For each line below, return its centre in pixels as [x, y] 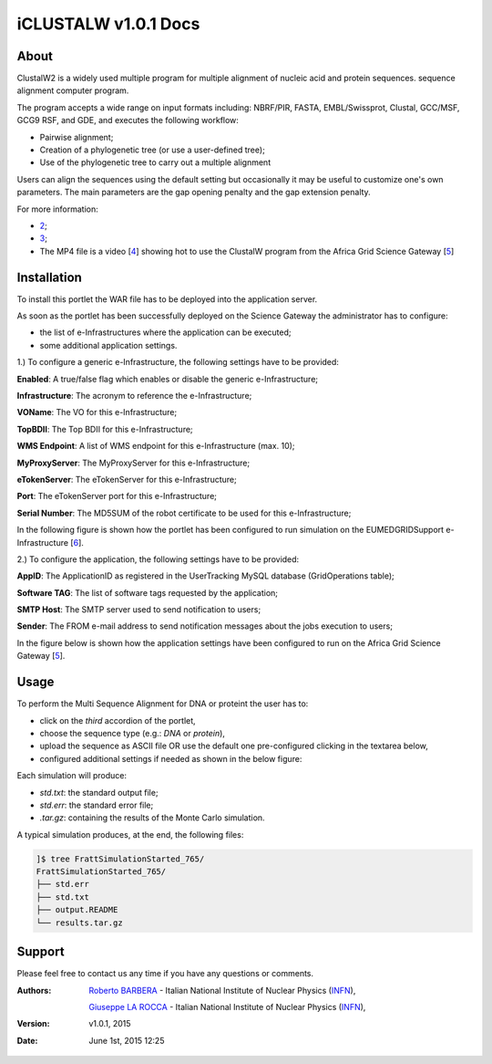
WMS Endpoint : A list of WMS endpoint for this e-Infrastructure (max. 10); [156, 446]
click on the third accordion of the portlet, [118, 720]
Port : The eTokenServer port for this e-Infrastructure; [117, 496]
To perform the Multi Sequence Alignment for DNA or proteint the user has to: [163, 704]
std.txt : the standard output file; [99, 792]
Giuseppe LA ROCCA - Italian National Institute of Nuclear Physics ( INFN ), [227, 1007]
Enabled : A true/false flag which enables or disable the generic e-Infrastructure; [168, 379]
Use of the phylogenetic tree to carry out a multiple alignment [155, 162]
